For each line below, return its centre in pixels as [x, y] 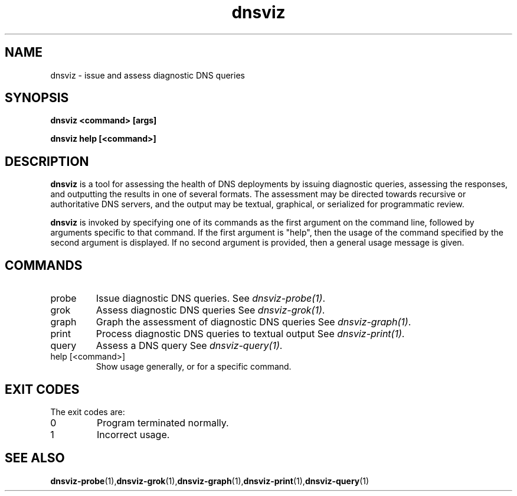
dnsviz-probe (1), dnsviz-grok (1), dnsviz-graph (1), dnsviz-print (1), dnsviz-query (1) [210, 481]
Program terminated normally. [163, 422]
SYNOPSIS [37, 98]
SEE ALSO [35, 458]
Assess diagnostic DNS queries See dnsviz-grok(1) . [210, 310]
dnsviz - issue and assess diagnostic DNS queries [148, 75]
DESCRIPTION [47, 161]
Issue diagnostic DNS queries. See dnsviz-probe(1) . [211, 298]
